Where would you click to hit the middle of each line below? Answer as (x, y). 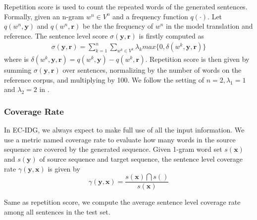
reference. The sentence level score (56, 35)
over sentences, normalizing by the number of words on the (152, 70)
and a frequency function (150, 16)
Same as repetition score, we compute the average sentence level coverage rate (122, 202)
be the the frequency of (118, 26)
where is (16, 59)
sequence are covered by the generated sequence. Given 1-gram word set (113, 149)
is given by (64, 168)
